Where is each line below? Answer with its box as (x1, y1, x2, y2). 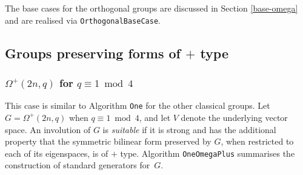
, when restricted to (221, 135, 294, 148)
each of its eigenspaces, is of (5, 146, 108, 159)
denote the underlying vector (181, 111, 288, 123)
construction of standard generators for (5, 159, 150, 171)
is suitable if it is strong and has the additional (102, 123, 276, 136)
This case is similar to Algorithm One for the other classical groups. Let (5, 99, 270, 112)
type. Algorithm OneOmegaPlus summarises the (120, 146, 295, 159)
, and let (139, 111, 171, 123)
